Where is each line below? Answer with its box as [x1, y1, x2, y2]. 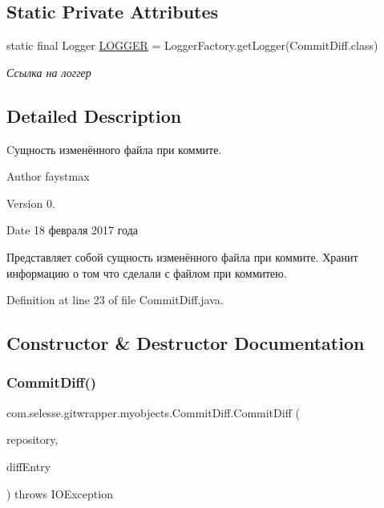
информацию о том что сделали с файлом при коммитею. [6, 264, 287, 281]
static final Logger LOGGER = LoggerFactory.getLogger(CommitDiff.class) [6, 37, 378, 54]
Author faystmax [6, 168, 90, 185]
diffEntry [6, 457, 51, 474]
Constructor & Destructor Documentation [6, 331, 365, 356]
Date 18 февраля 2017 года [6, 221, 138, 238]
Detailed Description [6, 103, 182, 128]
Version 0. [6, 194, 55, 211]
